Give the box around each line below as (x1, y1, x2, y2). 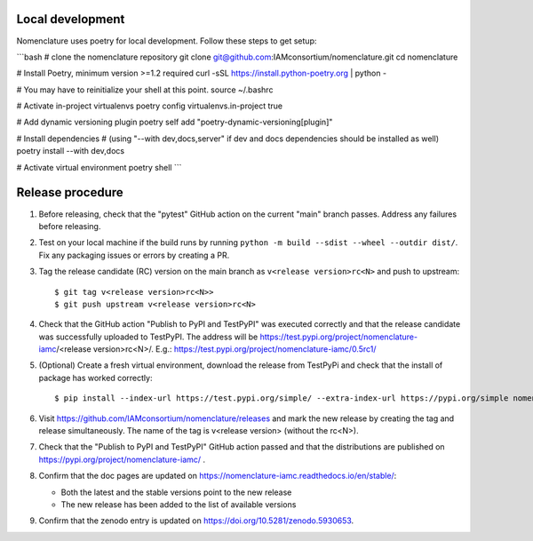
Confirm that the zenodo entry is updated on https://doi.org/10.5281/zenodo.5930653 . (38, 515, 354, 526)
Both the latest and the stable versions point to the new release (60, 487, 292, 497)
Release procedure (16, 185, 123, 200)
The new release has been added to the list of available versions (60, 498, 297, 510)
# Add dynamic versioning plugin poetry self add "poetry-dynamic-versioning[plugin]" (16, 116, 333, 128)
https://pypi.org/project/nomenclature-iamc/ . (38, 454, 206, 465)
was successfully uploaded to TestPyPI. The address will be (38, 331, 259, 342)
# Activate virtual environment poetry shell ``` (16, 162, 182, 172)
